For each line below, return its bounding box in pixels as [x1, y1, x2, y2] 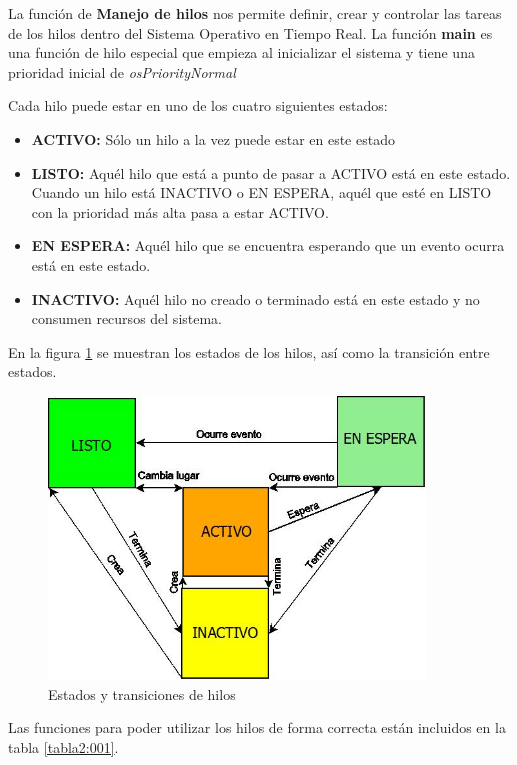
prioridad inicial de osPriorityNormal [8, 61, 236, 82]
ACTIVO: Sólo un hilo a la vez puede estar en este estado [31, 128, 395, 149]
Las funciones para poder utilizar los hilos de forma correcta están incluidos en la [8, 717, 506, 738]
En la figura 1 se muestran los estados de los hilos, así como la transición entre [8, 341, 490, 362]
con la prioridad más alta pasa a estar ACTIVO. [31, 201, 329, 222]
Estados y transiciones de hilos [48, 683, 236, 704]
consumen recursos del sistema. [31, 308, 223, 329]
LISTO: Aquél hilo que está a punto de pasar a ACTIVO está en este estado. [31, 162, 511, 183]
